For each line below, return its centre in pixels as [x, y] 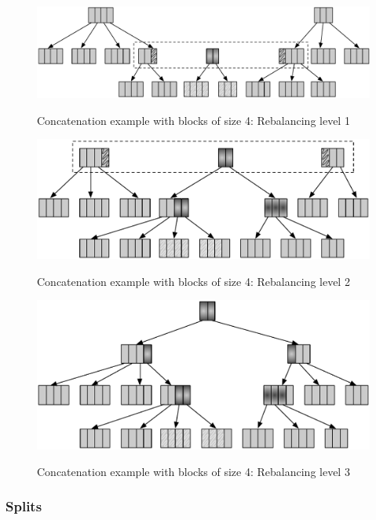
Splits [24, 506]
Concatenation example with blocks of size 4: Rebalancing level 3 [193, 471]
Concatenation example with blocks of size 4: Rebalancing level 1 [193, 120]
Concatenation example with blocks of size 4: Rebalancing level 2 [193, 281]
